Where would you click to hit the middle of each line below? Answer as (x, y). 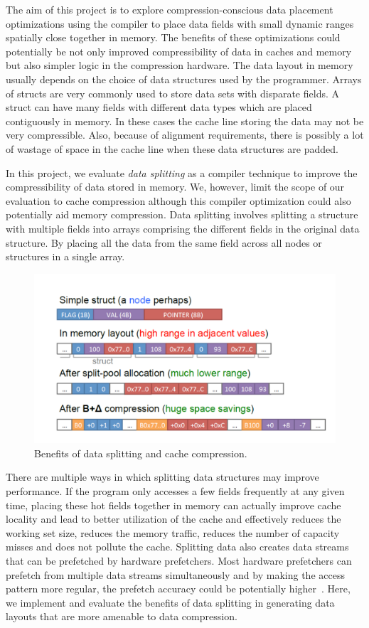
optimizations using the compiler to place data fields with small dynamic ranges (180, 23)
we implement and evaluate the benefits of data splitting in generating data (170, 602)
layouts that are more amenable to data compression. (122, 616)
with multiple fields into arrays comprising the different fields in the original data (183, 228)
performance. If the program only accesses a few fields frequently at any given (175, 490)
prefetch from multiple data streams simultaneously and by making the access (175, 574)
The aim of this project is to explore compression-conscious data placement (170, 9)
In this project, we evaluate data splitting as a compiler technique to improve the (182, 172)
